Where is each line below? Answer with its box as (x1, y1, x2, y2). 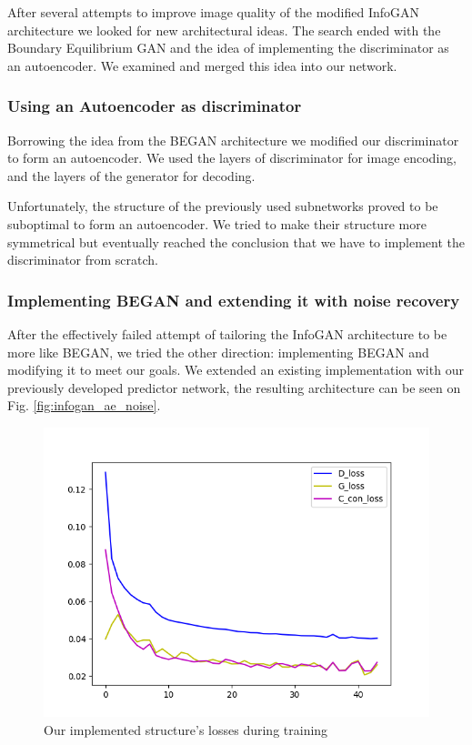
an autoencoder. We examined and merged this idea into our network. (7, 55, 397, 75)
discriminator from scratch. (7, 250, 158, 269)
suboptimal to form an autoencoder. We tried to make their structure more (7, 214, 427, 233)
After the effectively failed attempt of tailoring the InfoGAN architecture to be (7, 324, 447, 343)
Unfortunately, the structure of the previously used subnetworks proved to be (7, 196, 438, 216)
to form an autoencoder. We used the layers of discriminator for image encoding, (7, 148, 457, 167)
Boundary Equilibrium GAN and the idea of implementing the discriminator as (7, 38, 449, 57)
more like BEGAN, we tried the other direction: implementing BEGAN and (7, 342, 429, 361)
